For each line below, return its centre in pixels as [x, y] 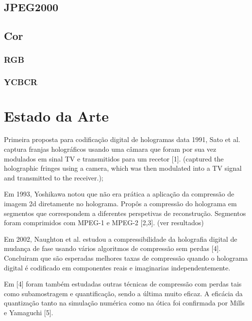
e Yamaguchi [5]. [29, 312]
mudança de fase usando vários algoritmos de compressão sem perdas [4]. [112, 248]
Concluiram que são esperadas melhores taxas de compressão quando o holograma [126, 258]
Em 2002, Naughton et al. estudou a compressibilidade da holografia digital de [121, 239]
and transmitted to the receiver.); [54, 177]
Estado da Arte [56, 116]
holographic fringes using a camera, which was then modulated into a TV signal [123, 168]
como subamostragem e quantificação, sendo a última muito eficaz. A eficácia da [123, 293]
